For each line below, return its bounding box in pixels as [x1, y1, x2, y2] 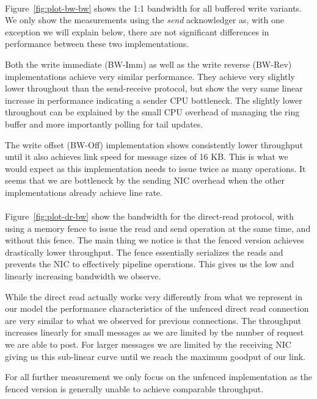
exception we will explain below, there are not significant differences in [5, 25, 269, 38]
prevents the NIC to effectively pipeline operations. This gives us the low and [5, 257, 294, 270]
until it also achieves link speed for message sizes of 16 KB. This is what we [5, 150, 288, 163]
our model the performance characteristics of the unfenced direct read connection [5, 302, 309, 315]
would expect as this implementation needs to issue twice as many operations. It [5, 162, 306, 174]
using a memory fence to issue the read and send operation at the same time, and [5, 221, 311, 234]
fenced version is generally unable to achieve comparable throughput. [5, 382, 264, 395]
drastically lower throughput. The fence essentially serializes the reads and [5, 245, 283, 258]
